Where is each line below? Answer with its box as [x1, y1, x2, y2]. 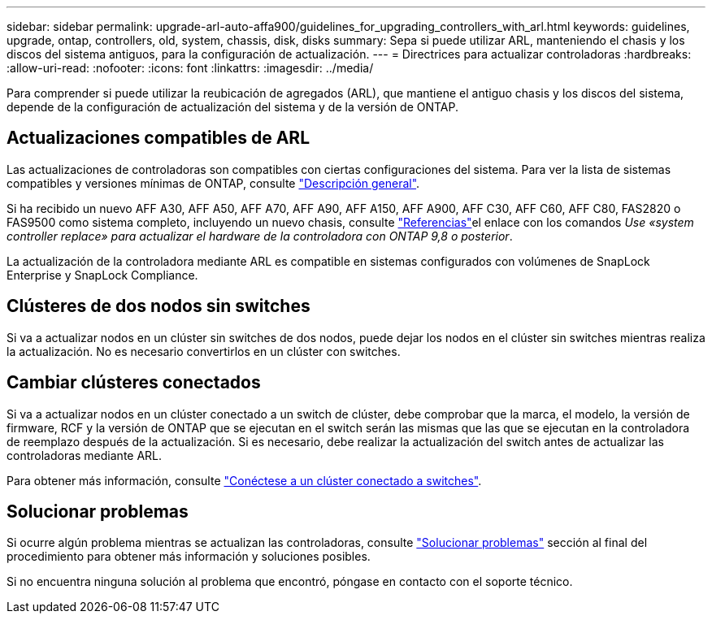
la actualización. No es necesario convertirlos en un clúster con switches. [7, 344, 401, 358]
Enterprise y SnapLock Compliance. [7, 267, 198, 282]
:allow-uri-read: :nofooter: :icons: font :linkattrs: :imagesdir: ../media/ [7, 61, 374, 75]
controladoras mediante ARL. [7, 448, 163, 462]
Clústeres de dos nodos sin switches [7, 296, 310, 317]
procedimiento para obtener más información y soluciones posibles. [7, 549, 371, 564]
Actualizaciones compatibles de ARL [7, 128, 310, 149]
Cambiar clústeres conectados [7, 372, 261, 393]
